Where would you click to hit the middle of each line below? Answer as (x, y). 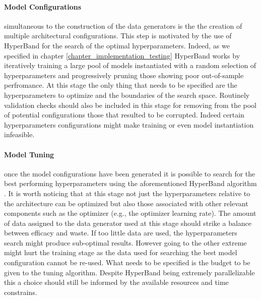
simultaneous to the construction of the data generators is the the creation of (123, 25)
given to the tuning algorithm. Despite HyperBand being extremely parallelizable (129, 272)
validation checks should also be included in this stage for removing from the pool (130, 105)
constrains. (21, 292)
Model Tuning (29, 154)
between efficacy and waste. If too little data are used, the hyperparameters (121, 233)
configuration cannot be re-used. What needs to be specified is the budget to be (127, 262)
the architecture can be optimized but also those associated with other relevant (126, 203)
